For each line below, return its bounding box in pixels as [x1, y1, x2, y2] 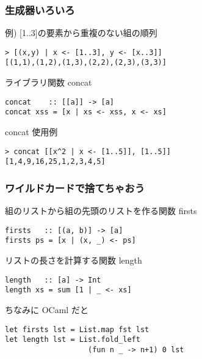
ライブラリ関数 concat [5, 76, 92, 89]
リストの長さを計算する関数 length [5, 254, 142, 267]
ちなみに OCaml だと [5, 303, 88, 316]
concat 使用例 [5, 125, 58, 138]
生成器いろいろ [5, 2, 75, 17]
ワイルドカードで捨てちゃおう [5, 180, 145, 195]
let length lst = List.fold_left [5, 335, 140, 344]
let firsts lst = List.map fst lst [5, 325, 150, 334]
